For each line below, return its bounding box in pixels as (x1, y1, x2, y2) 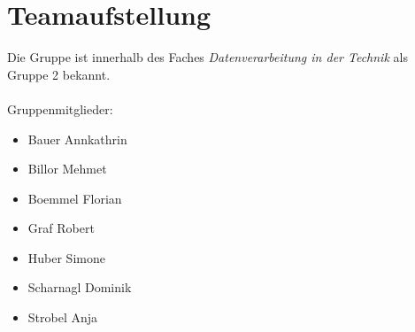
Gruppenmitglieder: (7, 99, 113, 118)
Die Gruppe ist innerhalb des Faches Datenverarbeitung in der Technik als (7, 48, 408, 66)
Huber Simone (27, 248, 105, 266)
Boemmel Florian (27, 189, 122, 207)
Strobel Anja (27, 308, 98, 327)
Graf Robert (27, 219, 95, 237)
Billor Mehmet (27, 159, 107, 178)
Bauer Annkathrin (27, 129, 127, 148)
